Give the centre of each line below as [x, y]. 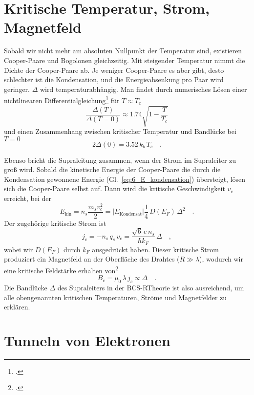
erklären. [17, 307]
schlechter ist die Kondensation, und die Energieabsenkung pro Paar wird [114, 79]
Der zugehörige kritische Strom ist [55, 223]
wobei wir [19, 249]
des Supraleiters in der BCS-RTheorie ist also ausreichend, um [151, 287]
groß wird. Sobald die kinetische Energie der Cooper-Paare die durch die [112, 169]
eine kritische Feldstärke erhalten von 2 [61, 269]
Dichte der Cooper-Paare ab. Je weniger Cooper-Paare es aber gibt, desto [114, 70]
